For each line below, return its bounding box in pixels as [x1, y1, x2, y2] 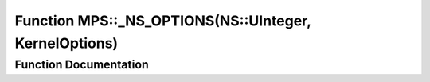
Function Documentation [14, 57, 149, 72]
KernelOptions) [14, 34, 119, 52]
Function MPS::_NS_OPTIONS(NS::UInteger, [14, 12, 311, 29]
